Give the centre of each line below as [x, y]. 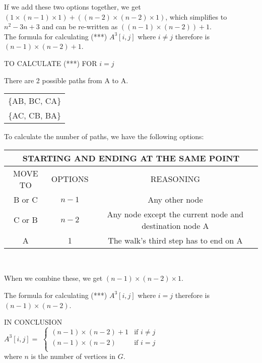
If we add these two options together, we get [73, 7]
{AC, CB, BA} [35, 115]
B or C [25, 199]
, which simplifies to [196, 16]
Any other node [175, 199]
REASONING [175, 179]
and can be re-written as [80, 26]
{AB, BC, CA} [35, 101]
